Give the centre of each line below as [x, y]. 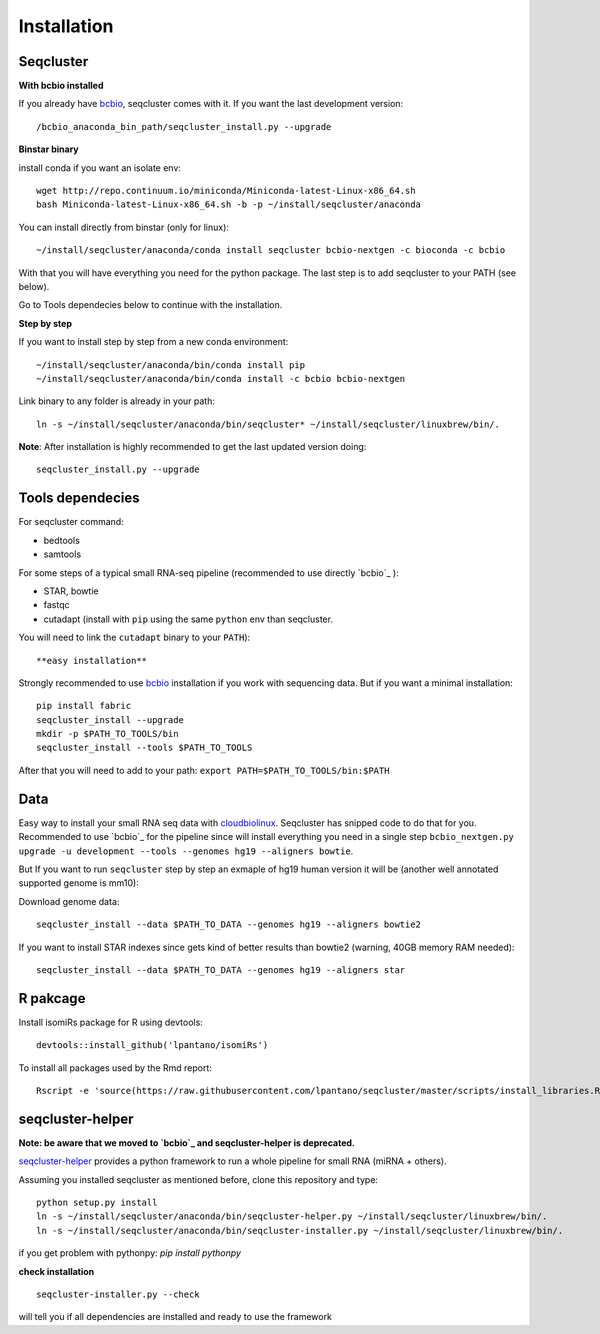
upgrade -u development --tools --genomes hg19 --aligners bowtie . [186, 851]
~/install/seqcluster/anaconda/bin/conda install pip [170, 364]
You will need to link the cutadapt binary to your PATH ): [134, 637]
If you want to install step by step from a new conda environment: [153, 342]
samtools [62, 554]
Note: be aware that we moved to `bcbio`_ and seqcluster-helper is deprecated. [186, 1142]
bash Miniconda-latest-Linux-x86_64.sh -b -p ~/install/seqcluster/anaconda [229, 204]
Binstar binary [48, 149]
